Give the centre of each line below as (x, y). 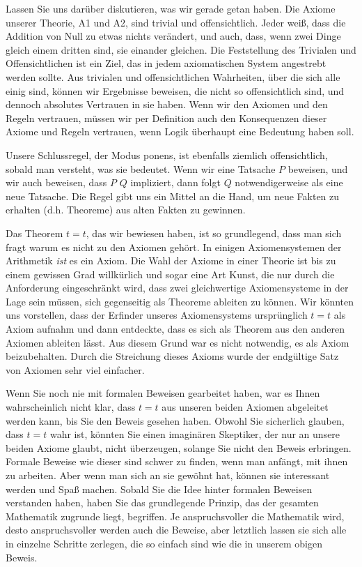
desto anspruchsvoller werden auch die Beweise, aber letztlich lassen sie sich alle (176, 530)
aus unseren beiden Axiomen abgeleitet (245, 407)
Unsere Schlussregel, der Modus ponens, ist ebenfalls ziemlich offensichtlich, (167, 154)
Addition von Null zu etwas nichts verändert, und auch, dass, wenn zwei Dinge (173, 36)
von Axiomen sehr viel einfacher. (75, 369)
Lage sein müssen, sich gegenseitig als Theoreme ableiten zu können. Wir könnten (180, 301)
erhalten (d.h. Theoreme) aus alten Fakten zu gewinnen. (126, 210)
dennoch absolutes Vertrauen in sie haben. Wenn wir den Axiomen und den (167, 104)
